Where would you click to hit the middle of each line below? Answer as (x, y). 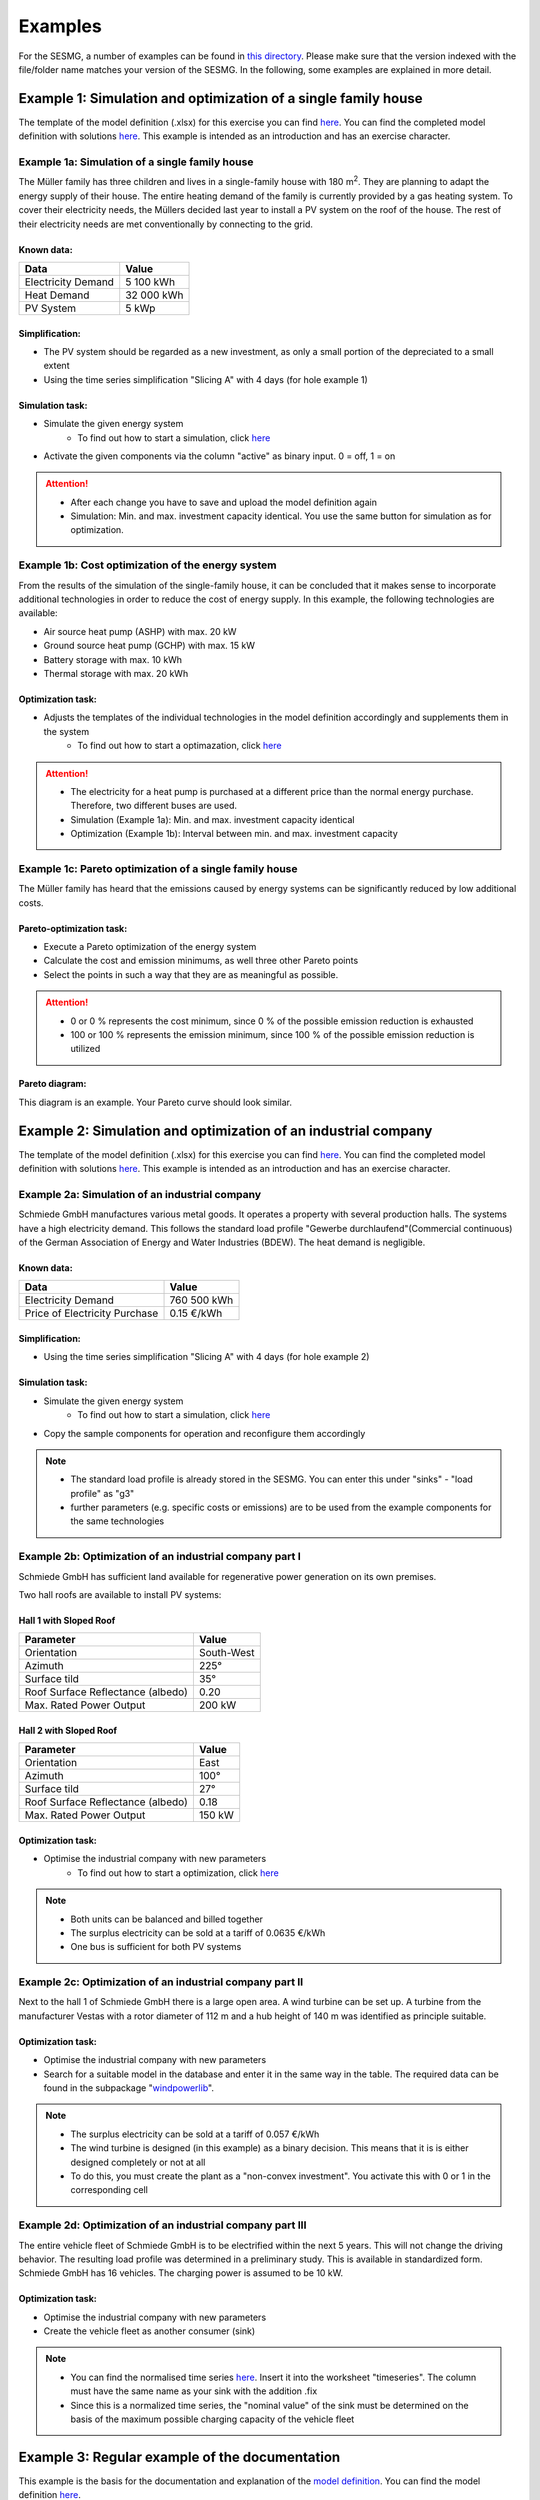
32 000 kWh (154, 295)
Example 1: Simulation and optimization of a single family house (221, 98)
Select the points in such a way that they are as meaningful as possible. (191, 974)
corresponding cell (109, 2190)
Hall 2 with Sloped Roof (68, 1730)
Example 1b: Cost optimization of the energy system (147, 565)
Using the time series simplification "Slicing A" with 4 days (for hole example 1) (206, 379)
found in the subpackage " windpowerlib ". (129, 2088)
